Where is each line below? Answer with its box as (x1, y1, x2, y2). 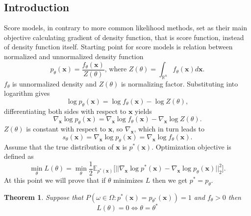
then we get (152, 174, 188, 185)
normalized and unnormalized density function (4, 51, 144, 61)
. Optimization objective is (151, 141, 231, 151)
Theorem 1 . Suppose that (4, 192, 83, 202)
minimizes (113, 174, 144, 185)
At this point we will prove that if (4, 174, 106, 185)
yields (135, 106, 152, 116)
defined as (4, 151, 34, 161)
